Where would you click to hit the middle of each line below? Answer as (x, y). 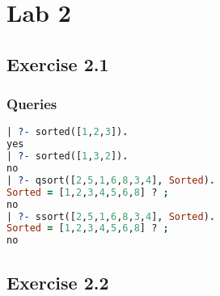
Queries (32, 104)
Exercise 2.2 (58, 282)
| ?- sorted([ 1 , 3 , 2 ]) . (68, 156)
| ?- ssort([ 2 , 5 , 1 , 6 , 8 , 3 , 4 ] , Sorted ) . (111, 216)
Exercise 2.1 (58, 63)
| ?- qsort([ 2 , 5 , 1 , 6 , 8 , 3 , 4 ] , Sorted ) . (111, 180)
